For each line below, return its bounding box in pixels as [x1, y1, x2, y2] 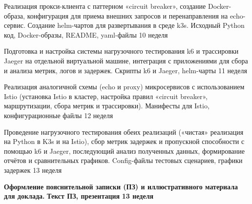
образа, [4, 10, 25, 20]
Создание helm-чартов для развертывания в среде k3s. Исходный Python [27, 20, 245, 30]
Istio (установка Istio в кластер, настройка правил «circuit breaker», [4, 91, 208, 101]
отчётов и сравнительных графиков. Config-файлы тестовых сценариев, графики [4, 155, 243, 165]
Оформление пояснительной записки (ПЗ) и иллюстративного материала [4, 181, 238, 191]
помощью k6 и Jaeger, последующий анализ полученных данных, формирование [4, 145, 245, 156]
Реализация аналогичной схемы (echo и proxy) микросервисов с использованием [4, 82, 245, 92]
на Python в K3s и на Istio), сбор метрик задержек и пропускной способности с [4, 136, 245, 146]
